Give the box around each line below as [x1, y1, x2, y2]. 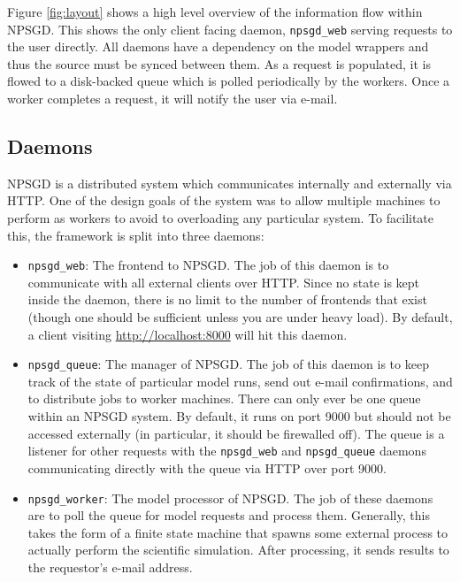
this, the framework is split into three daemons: [7, 226, 264, 244]
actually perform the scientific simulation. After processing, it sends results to [27, 540, 449, 559]
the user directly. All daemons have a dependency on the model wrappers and [7, 37, 429, 56]
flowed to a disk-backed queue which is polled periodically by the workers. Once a [7, 72, 450, 90]
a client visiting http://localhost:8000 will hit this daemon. [27, 325, 348, 343]
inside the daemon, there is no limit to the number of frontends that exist [27, 290, 427, 309]
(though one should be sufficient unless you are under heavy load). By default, [27, 308, 453, 326]
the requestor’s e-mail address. [27, 557, 193, 576]
